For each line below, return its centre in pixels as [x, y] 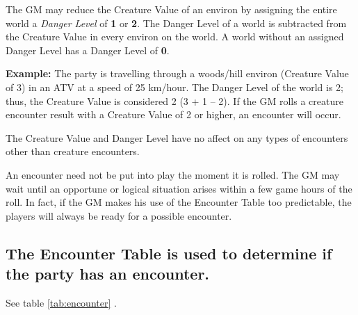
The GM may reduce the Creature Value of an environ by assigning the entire [171, 9]
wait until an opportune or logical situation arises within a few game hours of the [179, 188]
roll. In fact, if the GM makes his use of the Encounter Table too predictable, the [179, 202]
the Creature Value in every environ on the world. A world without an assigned [175, 37]
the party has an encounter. [108, 274]
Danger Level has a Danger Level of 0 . [88, 50]
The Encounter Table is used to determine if [169, 253]
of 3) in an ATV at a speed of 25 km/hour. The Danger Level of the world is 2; [174, 87]
